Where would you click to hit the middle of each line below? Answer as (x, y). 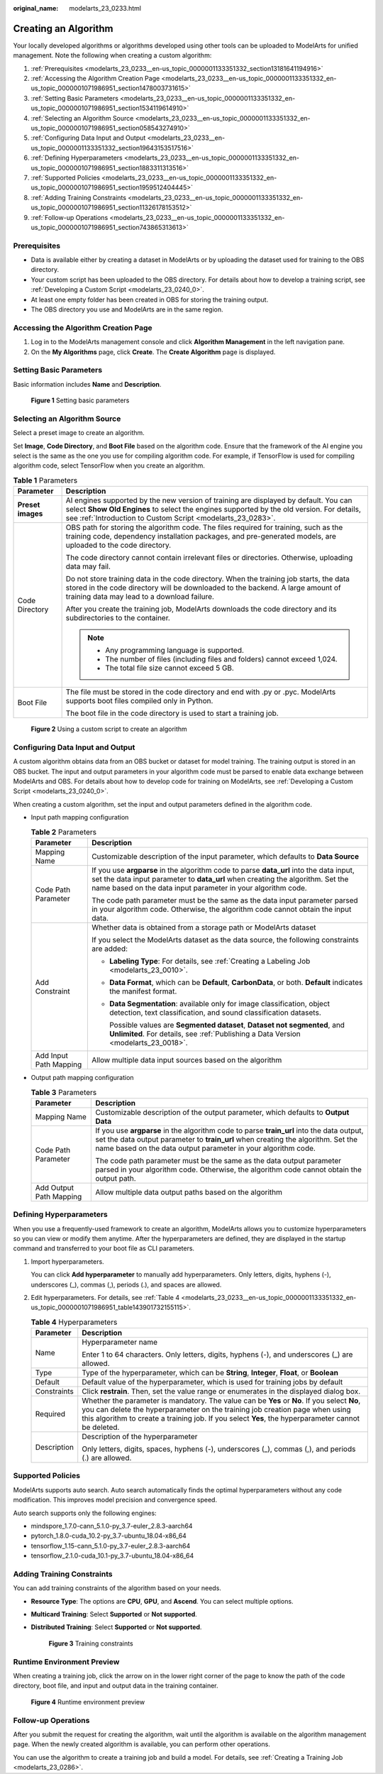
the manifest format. (143, 991)
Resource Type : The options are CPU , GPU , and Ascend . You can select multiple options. (162, 1601)
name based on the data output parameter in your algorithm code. (205, 1148)
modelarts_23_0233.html (105, 8)
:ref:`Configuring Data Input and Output (88, 138)
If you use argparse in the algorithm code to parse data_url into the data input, (223, 871)
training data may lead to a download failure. (140, 597)
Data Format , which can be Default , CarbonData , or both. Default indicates (236, 983)
